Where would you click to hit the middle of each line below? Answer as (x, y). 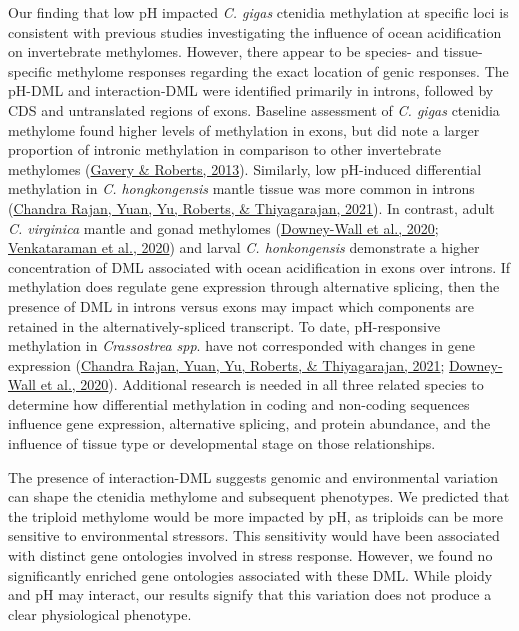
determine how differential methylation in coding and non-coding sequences (239, 403)
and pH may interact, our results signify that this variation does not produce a (250, 594)
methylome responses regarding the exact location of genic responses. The (282, 70)
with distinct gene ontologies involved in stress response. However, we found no (250, 555)
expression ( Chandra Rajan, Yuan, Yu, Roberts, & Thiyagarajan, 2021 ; (226, 364)
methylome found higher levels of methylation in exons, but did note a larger (244, 129)
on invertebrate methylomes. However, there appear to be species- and (223, 51)
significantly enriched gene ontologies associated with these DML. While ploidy (250, 574)
